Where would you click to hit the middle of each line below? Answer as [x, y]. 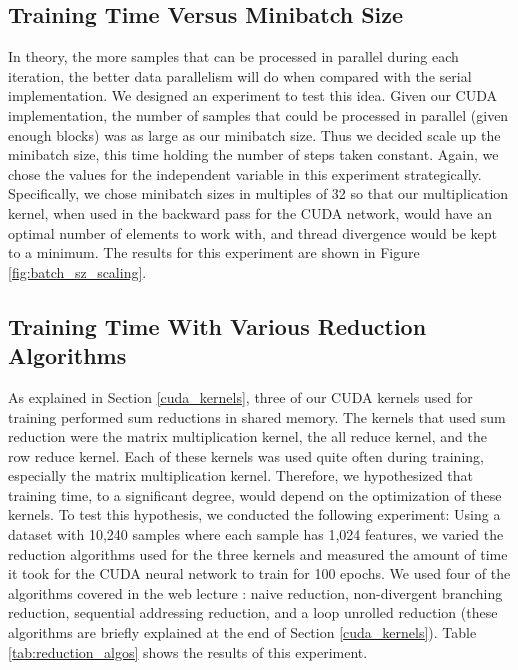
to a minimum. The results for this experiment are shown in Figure [214, 252]
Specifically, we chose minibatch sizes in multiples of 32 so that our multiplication [258, 193]
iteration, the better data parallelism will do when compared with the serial [240, 75]
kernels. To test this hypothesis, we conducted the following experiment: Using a [254, 514]
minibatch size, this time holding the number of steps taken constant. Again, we [253, 154]
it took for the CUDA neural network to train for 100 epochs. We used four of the [259, 573]
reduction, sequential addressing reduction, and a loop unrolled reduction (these [253, 612]
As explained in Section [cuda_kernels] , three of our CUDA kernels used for [240, 396]
